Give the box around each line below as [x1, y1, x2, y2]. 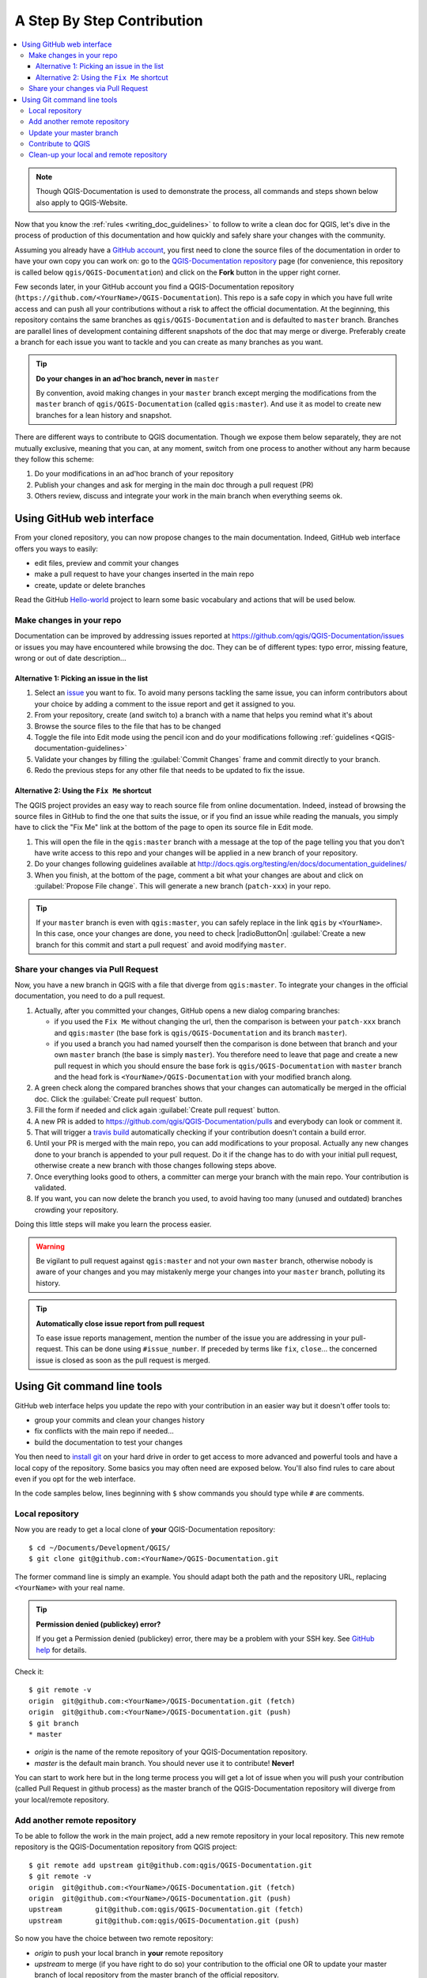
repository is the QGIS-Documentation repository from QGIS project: [14, 1842, 237, 1851]
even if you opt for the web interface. [14, 1474, 136, 1483]
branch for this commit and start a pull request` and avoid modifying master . [36, 940, 287, 949]
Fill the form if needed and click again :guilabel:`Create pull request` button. [34, 1105, 281, 1115]
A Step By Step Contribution [14, 12, 203, 29]
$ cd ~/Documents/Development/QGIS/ [28, 1543, 171, 1552]
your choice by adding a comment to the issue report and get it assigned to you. [34, 699, 296, 708]
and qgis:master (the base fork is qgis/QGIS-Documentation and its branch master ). [54, 1028, 347, 1037]
